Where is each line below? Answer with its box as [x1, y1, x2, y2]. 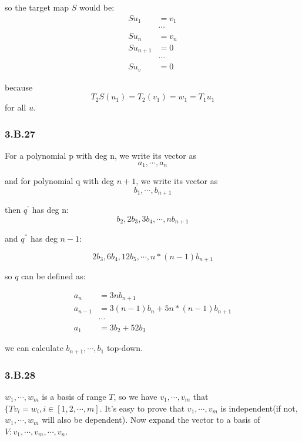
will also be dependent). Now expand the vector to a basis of [42, 413, 260, 426]
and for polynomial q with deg [5, 175, 114, 187]
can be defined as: [21, 270, 86, 282]
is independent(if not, [220, 402, 298, 414]
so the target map [5, 1, 69, 13]
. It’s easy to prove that [99, 402, 185, 414]
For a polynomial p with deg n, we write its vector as [5, 149, 196, 161]
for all [5, 101, 26, 113]
